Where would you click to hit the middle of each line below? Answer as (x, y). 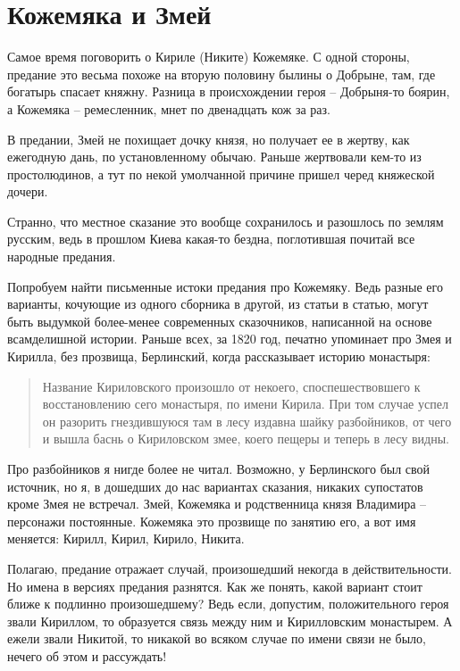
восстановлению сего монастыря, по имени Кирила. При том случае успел (245, 404)
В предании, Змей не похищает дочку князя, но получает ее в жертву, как (209, 139)
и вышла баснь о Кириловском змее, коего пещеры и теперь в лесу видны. (246, 439)
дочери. (28, 191)
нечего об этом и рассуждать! (87, 655)
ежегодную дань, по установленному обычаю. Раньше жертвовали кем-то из (214, 157)
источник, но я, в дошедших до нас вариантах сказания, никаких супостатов (215, 486)
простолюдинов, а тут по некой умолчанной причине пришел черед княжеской (221, 174)
